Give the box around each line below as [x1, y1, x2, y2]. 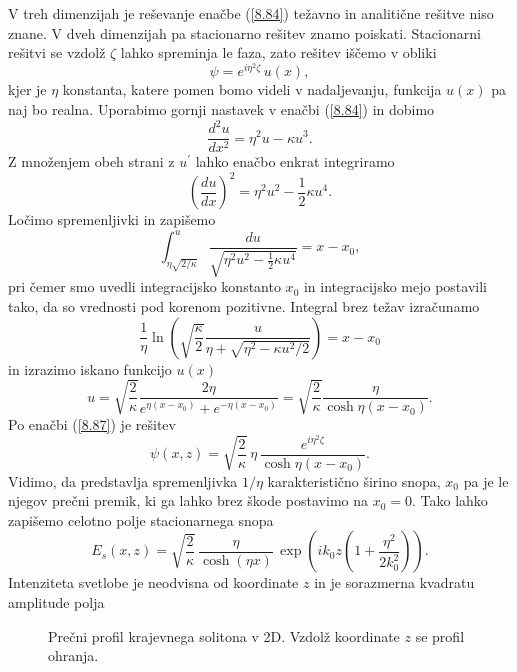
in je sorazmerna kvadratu [314, 572, 475, 593]
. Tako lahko [412, 490, 488, 511]
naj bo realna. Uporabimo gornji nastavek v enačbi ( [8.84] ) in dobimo [8, 99, 435, 119]
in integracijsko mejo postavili [303, 276, 487, 297]
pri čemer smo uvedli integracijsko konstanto [8, 276, 281, 297]
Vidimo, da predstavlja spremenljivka [8, 470, 238, 491]
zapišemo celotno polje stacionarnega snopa [8, 509, 274, 530]
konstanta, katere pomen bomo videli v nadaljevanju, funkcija [62, 79, 442, 100]
